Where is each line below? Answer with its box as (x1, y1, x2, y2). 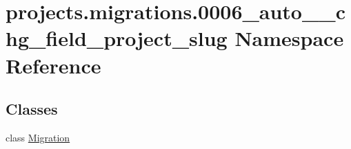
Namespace (234, 24, 344, 52)
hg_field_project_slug (6, 24, 228, 52)
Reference (6, 51, 101, 79)
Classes (6, 98, 58, 119)
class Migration (6, 130, 70, 144)
